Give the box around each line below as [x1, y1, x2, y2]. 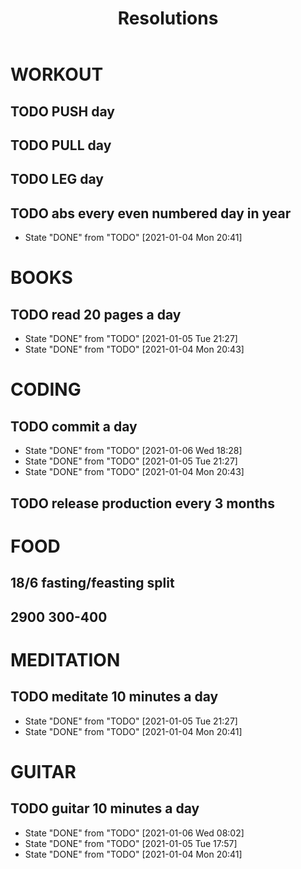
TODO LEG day [10, 171, 104, 188]
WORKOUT [10, 63, 104, 86]
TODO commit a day [10, 418, 138, 435]
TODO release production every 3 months [10, 495, 275, 512]
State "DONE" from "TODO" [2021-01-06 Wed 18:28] [24, 445, 243, 457]
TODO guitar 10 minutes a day [10, 800, 200, 817]
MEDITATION [10, 648, 121, 671]
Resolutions [117, 7, 219, 30]
